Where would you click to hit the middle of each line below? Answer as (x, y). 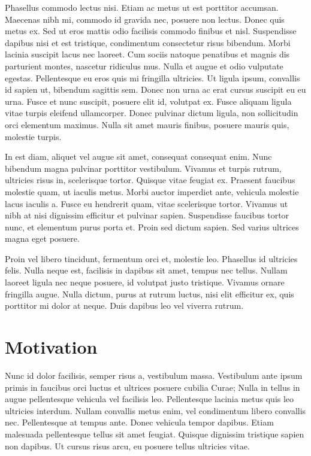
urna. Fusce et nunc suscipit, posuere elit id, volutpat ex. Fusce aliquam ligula (148, 101)
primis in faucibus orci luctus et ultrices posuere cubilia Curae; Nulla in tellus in (153, 387)
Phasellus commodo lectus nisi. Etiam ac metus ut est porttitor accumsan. (142, 7)
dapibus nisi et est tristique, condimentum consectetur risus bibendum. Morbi (148, 42)
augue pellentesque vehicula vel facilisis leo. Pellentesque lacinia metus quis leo (150, 399)
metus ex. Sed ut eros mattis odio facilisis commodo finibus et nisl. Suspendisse (151, 31)
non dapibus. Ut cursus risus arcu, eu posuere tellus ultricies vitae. (127, 446)
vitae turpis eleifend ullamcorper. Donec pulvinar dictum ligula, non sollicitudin (152, 113)
